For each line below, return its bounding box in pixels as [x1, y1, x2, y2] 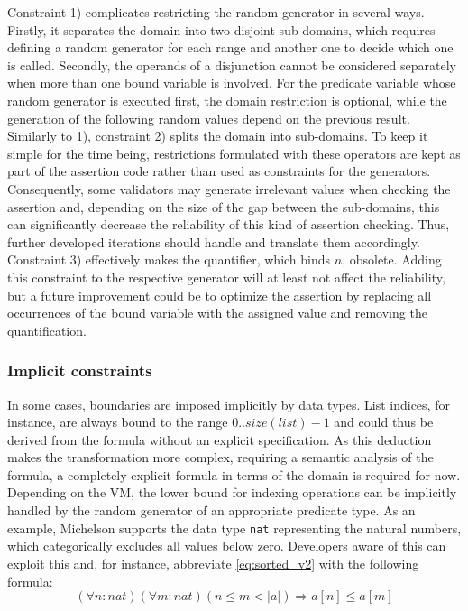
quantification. [7, 320, 87, 339]
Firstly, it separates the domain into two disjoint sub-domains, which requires [7, 20, 436, 39]
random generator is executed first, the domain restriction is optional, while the [7, 90, 447, 109]
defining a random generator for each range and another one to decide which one [7, 38, 454, 57]
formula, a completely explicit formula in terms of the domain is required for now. [7, 465, 461, 484]
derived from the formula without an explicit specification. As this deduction [7, 430, 432, 449]
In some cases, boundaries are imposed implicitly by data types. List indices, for [7, 394, 450, 413]
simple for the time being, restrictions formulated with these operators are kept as [7, 143, 461, 162]
